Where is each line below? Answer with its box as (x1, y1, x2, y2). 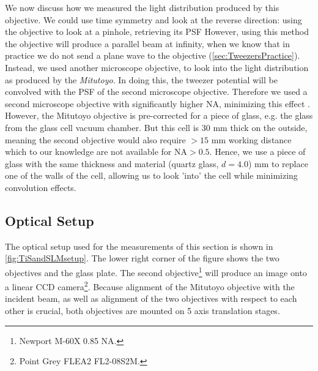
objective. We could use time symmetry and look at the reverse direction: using (5, 13, 302, 26)
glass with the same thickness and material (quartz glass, (5, 157, 219, 170)
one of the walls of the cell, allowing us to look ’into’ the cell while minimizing (5, 169, 298, 182)
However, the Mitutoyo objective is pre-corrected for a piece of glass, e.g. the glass (5, 109, 313, 122)
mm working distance (211, 133, 292, 146)
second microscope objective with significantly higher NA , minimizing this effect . (5, 97, 310, 110)
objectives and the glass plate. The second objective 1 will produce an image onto (5, 264, 307, 279)
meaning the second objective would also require (5, 133, 186, 146)
